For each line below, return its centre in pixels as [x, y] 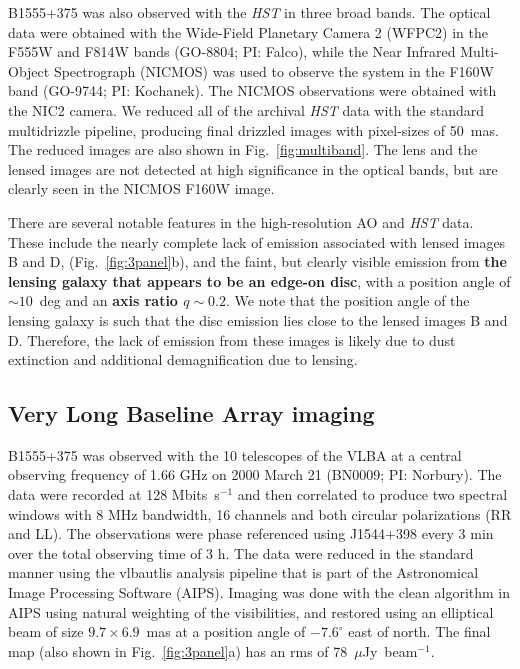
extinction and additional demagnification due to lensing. [183, 359]
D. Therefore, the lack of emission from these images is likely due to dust [232, 339]
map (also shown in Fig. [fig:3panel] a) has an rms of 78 [178, 650]
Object [29, 70]
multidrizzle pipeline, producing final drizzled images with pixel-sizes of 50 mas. [253, 129]
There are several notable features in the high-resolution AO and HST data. [241, 221]
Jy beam [390, 650]
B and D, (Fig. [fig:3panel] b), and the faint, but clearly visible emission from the [257, 261]
